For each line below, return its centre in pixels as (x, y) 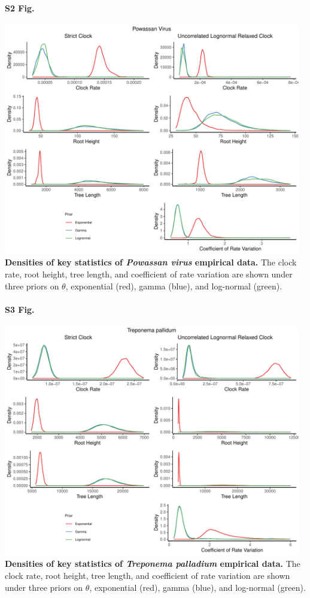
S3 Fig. (20, 309)
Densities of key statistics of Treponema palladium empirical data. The (153, 564)
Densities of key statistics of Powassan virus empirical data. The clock (151, 262)
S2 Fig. (20, 7)
